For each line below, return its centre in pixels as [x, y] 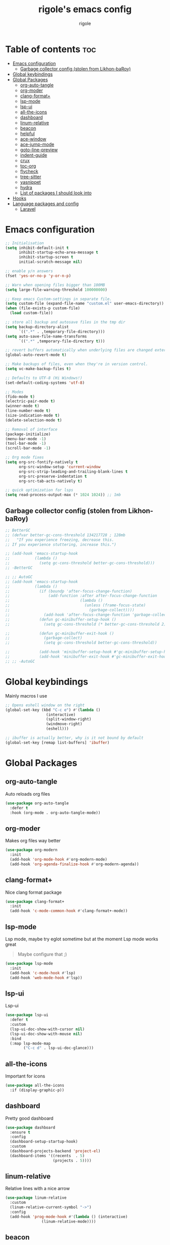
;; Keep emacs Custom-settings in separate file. [59, 299]
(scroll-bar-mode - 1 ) [28, 448]
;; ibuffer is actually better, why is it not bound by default [74, 738]
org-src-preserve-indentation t [53, 476]
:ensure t [20, 1132]
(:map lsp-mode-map [30, 1043]
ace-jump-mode [37, 144]
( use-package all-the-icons [35, 1086]
